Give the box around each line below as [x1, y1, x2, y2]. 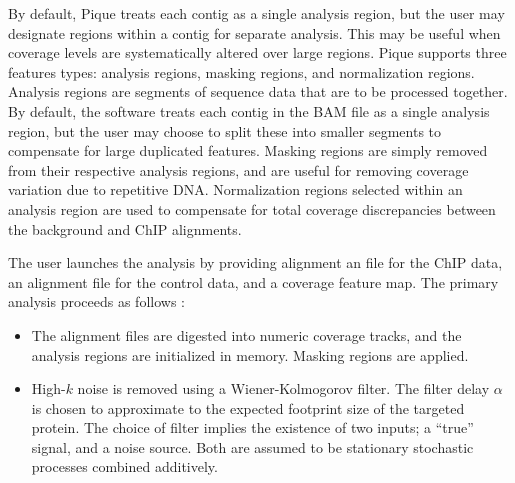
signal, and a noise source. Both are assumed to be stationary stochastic [31, 436, 474, 457]
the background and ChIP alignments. [8, 218, 242, 239]
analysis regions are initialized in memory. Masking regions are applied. [31, 344, 469, 365]
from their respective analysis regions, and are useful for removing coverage [8, 159, 469, 180]
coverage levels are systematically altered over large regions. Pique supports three [8, 42, 507, 63]
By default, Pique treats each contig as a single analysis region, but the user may [8, 3, 505, 23]
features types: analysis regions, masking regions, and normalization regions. [8, 61, 475, 82]
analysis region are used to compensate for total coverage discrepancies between [8, 198, 496, 219]
